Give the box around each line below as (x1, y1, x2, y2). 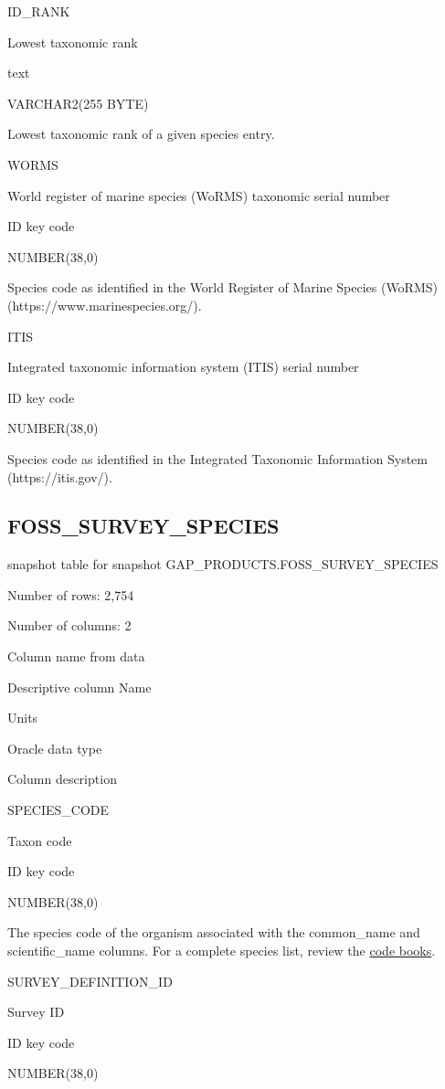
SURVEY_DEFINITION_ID (7, 971, 173, 990)
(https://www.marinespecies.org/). (7, 295, 202, 314)
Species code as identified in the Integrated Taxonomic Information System (7, 449, 428, 468)
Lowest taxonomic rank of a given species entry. (7, 124, 275, 143)
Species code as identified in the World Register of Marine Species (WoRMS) (7, 278, 438, 297)
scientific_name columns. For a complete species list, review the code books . (7, 941, 436, 960)
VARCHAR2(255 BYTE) (7, 93, 149, 112)
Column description (7, 769, 117, 788)
